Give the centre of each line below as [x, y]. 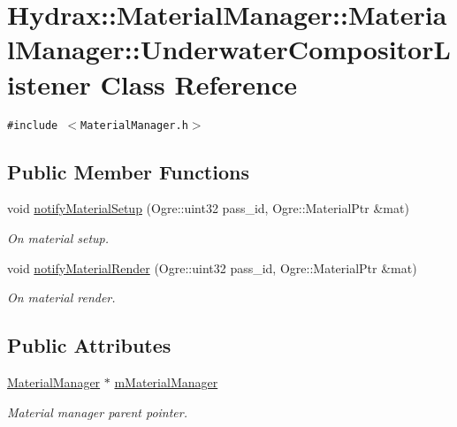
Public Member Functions [128, 171]
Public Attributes [89, 345]
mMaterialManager [166, 381]
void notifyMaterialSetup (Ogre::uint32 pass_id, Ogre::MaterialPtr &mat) [208, 208]
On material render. [61, 297]
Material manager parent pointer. [97, 412]
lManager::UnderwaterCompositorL [229, 49]
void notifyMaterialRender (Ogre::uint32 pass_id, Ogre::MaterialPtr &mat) [212, 267]
